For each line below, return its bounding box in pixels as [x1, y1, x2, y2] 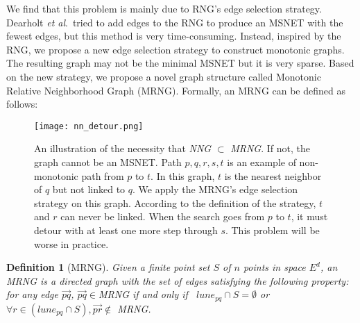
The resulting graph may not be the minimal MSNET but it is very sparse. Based [6, 56, 354, 70]
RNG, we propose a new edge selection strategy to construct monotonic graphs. [6, 42, 345, 56]
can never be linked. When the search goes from [60, 209, 265, 224]
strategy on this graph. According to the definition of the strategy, [34, 195, 316, 210]
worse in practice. [34, 236, 109, 251]
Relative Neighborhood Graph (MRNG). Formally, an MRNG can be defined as [6, 83, 345, 97]
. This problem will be [225, 222, 320, 237]
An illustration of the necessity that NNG [34, 141, 212, 156]
